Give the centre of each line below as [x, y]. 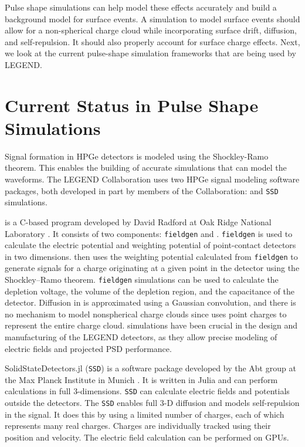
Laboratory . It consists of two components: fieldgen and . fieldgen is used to [149, 233]
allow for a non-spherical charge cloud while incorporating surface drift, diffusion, [151, 30]
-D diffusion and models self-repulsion [232, 403]
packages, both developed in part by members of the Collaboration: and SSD [142, 190]
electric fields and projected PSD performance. [88, 348]
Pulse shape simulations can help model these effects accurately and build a [141, 7]
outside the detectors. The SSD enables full [81, 403]
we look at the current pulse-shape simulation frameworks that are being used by [150, 53]
